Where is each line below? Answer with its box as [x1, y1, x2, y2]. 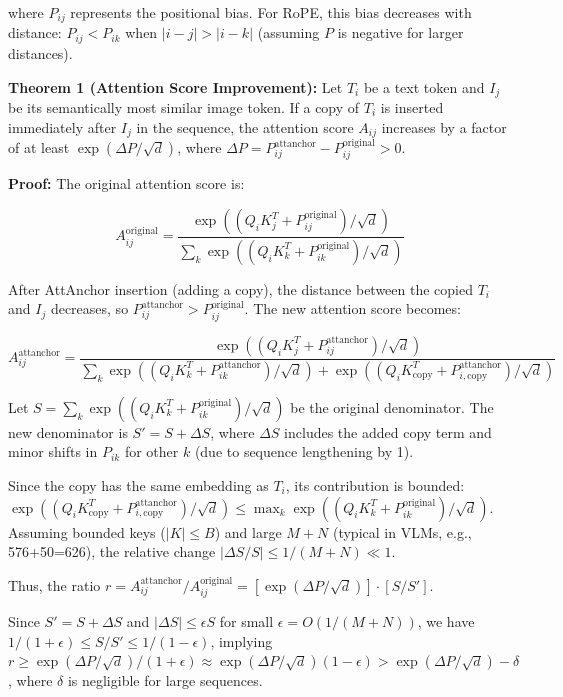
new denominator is [8, 421, 128, 442]
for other [124, 441, 179, 462]
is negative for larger [337, 22, 464, 43]
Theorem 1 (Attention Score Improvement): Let [8, 76, 343, 97]
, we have [417, 611, 475, 632]
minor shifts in [8, 441, 98, 462]
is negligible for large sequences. [67, 670, 263, 691]
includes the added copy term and [284, 421, 492, 442]
